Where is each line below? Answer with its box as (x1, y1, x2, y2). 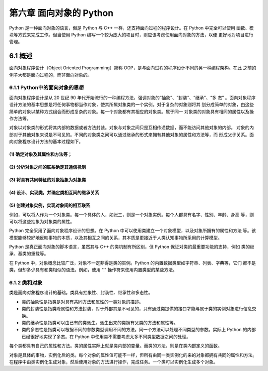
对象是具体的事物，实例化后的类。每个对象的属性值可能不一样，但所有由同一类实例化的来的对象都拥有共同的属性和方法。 (9, 352, 257, 358)
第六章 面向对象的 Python (9, 7, 114, 18)
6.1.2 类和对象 (9, 279, 43, 286)
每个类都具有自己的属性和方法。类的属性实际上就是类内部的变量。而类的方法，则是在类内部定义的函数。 (9, 343, 222, 349)
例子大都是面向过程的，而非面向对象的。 (9, 72, 92, 78)
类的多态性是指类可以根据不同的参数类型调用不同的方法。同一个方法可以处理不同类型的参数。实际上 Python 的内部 (21, 327, 256, 333)
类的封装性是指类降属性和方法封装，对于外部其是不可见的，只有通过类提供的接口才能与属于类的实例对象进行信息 (21, 306, 252, 312)
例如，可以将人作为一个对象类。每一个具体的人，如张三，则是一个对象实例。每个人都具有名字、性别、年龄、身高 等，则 (9, 212, 254, 218)
